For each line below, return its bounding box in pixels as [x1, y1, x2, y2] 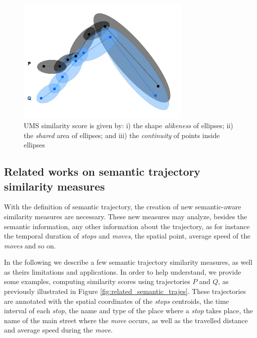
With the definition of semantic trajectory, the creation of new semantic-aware [4, 201, 241, 212]
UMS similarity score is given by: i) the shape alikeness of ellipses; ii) [24, 120, 233, 130]
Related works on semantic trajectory [4, 164, 201, 179]
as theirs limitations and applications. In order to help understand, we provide [4, 266, 241, 277]
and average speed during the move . [4, 325, 113, 335]
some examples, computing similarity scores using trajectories [4, 276, 190, 287]
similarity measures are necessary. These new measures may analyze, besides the [4, 211, 247, 221]
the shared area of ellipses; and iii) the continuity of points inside [24, 130, 220, 140]
